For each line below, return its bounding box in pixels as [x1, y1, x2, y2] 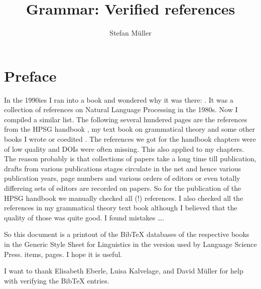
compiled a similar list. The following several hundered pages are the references [4, 114, 247, 124]
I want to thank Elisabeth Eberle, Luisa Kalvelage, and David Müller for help [4, 265, 243, 276]
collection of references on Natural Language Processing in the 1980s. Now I [4, 104, 238, 115]
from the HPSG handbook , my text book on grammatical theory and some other [4, 124, 255, 134]
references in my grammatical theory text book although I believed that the [4, 202, 237, 213]
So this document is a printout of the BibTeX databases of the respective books [4, 229, 249, 239]
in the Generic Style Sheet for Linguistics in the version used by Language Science [4, 238, 257, 249]
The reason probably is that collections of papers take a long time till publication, [4, 153, 256, 164]
